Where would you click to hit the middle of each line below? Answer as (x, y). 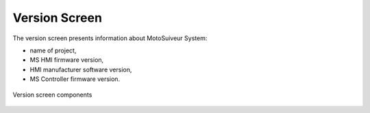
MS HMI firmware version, (67, 60)
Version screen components (52, 95)
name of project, (53, 50)
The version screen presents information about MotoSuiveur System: (110, 38)
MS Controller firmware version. (75, 79)
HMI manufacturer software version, (81, 69)
